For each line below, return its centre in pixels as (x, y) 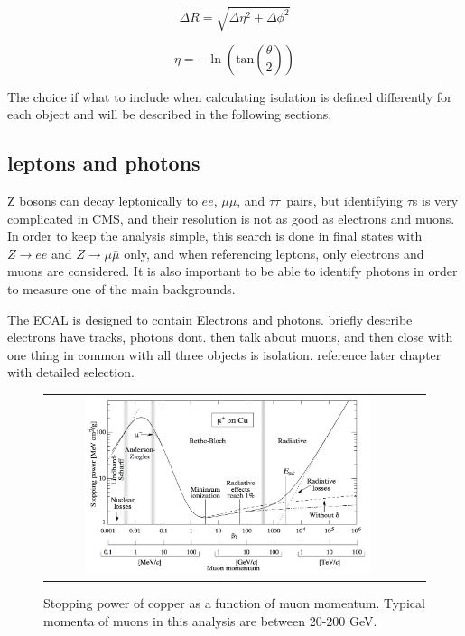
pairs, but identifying (345, 200)
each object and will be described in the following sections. (170, 114)
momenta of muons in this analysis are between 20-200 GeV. (210, 620)
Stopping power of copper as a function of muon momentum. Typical (234, 603)
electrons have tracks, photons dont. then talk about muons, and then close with (230, 337)
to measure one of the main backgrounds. (121, 288)
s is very (435, 200)
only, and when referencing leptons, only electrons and (274, 253)
